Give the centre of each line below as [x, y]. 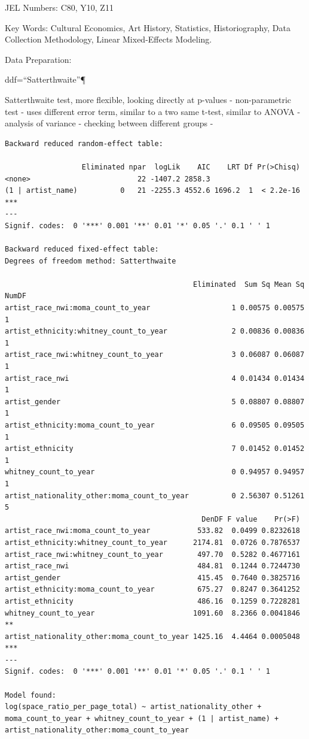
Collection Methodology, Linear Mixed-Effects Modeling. [108, 39]
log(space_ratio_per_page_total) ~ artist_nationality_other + [133, 707]
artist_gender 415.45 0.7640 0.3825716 [152, 578]
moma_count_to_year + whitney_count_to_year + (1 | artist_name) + [142, 718]
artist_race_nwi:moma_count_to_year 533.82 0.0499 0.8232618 [152, 531]
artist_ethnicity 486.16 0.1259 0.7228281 [152, 601]
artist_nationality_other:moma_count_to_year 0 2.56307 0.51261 [155, 496]
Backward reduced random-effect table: [84, 143]
